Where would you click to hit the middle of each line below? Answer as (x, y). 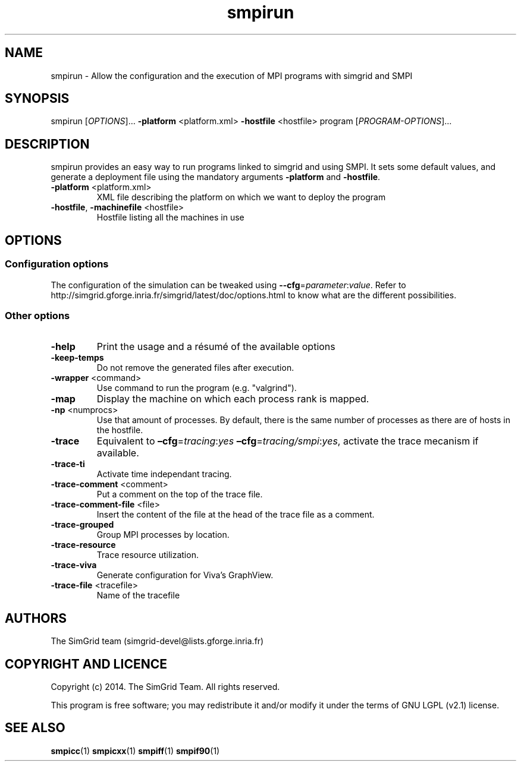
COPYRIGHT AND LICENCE (86, 664)
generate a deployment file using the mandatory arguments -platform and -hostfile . (216, 177)
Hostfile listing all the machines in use (170, 217)
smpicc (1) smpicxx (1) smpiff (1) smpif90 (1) (135, 751)
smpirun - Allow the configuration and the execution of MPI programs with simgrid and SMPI (232, 75)
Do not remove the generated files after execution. (195, 368)
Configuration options (57, 264)
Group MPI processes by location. (163, 535)
